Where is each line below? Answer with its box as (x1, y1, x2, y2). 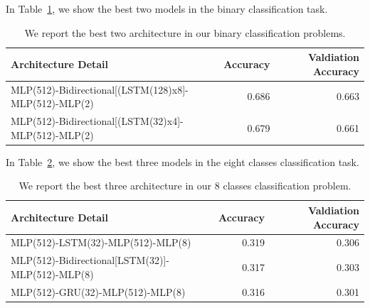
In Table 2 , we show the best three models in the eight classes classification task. (6, 154, 359, 169)
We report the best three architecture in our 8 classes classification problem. (18, 178, 351, 193)
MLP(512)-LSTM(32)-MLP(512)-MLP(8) (11, 235, 191, 250)
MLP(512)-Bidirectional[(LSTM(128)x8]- (11, 82, 189, 97)
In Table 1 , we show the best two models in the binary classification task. (6, 1, 328, 16)
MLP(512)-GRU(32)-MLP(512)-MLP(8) (11, 284, 186, 299)
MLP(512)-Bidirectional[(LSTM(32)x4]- (11, 114, 184, 128)
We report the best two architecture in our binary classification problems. (24, 25, 346, 40)
